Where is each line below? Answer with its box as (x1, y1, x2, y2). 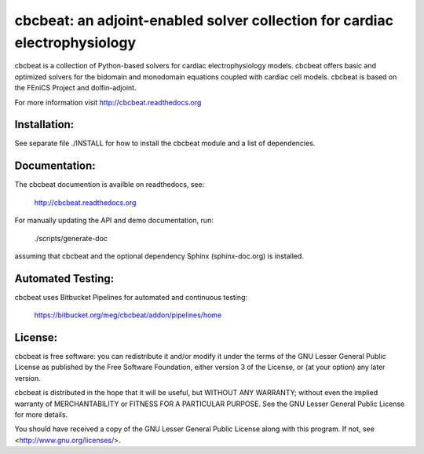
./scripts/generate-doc (34, 233, 108, 243)
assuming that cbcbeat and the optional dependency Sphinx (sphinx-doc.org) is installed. (14, 251, 304, 261)
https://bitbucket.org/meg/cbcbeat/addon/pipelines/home (34, 310, 222, 320)
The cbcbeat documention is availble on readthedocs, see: (14, 180, 205, 189)
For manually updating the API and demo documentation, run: (14, 216, 214, 225)
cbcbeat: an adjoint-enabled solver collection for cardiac (14, 12, 394, 29)
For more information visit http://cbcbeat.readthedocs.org (14, 97, 202, 107)
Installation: (14, 118, 75, 131)
